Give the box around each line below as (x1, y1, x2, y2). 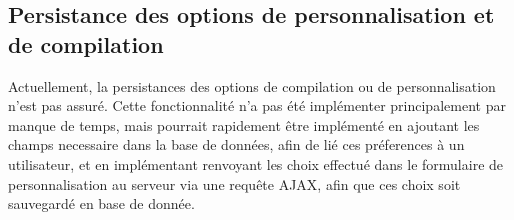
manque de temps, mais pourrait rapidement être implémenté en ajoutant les (8, 114, 480, 135)
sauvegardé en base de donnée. (8, 193, 195, 214)
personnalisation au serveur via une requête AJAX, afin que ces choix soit (8, 173, 461, 194)
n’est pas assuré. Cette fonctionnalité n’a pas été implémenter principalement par (8, 95, 506, 116)
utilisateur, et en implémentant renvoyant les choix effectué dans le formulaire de (8, 153, 504, 174)
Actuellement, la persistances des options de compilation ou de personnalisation (8, 75, 496, 96)
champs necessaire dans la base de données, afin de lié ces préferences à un (8, 134, 465, 155)
